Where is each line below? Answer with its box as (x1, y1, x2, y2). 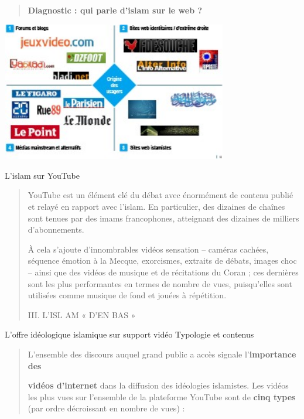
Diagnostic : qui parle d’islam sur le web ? (28, 4, 203, 16)
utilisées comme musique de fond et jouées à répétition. (28, 289, 227, 301)
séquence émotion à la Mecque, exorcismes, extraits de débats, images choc (28, 254, 297, 267)
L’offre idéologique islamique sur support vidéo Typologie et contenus (5, 328, 254, 340)
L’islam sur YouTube (5, 169, 80, 181)
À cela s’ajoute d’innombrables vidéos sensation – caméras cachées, (28, 243, 269, 255)
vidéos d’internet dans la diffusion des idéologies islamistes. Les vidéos (28, 379, 289, 391)
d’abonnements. (28, 223, 84, 236)
